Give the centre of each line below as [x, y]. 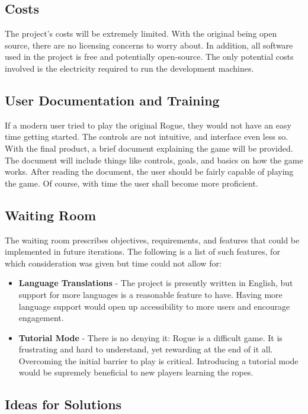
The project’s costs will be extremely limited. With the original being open [141, 33]
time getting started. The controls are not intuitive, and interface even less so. [147, 137]
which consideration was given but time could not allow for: [113, 263]
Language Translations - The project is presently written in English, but [156, 283]
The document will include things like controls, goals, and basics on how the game [154, 160]
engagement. [41, 318]
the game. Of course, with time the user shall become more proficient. [131, 183]
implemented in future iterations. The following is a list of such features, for [142, 251]
